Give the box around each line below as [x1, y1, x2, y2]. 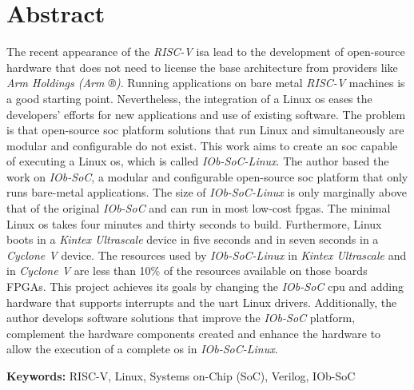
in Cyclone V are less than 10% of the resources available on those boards [6, 262, 368, 279]
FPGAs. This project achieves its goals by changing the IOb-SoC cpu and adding [6, 278, 404, 295]
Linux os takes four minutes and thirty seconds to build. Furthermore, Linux [6, 215, 382, 232]
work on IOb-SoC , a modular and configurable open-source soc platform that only [6, 168, 408, 185]
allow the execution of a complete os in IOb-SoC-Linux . [6, 340, 278, 357]
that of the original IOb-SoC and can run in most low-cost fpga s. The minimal [6, 200, 391, 217]
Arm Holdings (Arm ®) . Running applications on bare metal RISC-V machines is [6, 74, 405, 91]
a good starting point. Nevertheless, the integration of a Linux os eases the [6, 90, 372, 106]
